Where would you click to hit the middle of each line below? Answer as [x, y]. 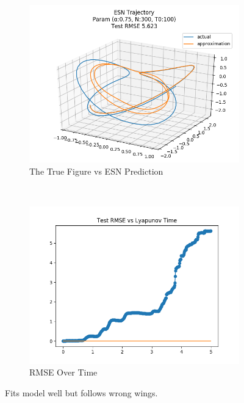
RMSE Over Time [63, 372]
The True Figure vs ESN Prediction [96, 171]
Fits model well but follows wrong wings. [81, 392]
